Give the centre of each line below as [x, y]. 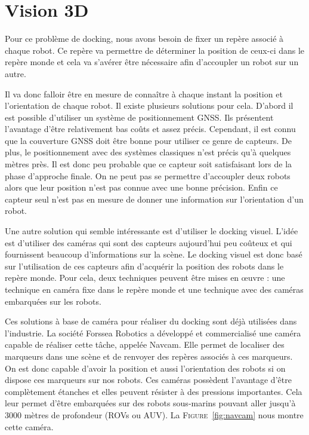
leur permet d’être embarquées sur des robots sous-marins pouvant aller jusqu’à [150, 403]
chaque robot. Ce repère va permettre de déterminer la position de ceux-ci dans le [155, 50]
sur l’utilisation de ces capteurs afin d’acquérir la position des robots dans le [144, 266]
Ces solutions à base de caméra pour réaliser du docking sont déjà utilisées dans [151, 321]
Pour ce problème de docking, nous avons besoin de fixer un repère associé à [144, 39]
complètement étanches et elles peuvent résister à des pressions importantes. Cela [154, 391]
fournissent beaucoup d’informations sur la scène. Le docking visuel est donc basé [154, 254]
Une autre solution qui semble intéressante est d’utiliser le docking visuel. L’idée [152, 231]
